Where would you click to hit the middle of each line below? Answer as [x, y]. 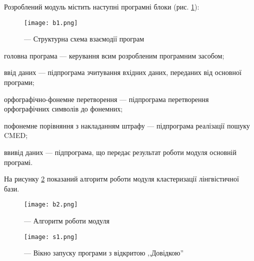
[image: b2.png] [51, 205]
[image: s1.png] [51, 237]
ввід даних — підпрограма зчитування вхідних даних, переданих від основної [123, 72]
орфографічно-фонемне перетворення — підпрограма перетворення [106, 99]
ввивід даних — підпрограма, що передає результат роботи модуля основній [120, 152]
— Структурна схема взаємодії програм [84, 39]
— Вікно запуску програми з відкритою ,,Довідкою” [104, 253]
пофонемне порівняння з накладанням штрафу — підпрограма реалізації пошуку [127, 125]
